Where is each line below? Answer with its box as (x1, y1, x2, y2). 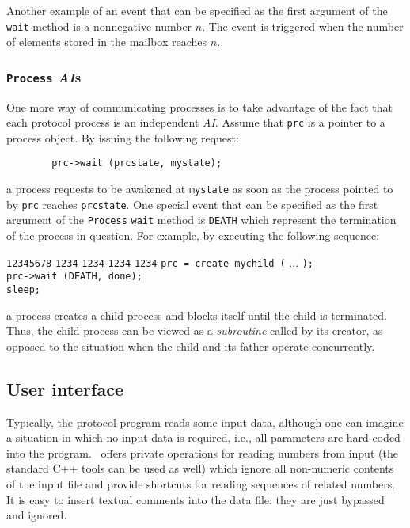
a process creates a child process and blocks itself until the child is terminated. (6, 306, 388, 323)
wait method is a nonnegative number (6, 17, 192, 34)
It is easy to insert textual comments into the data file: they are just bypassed (6, 491, 385, 507)
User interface (6, 376, 123, 401)
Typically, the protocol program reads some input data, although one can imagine (6, 413, 404, 430)
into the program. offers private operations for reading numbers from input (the (6, 444, 398, 461)
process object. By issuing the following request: (6, 129, 239, 146)
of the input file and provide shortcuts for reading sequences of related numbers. (6, 476, 396, 492)
